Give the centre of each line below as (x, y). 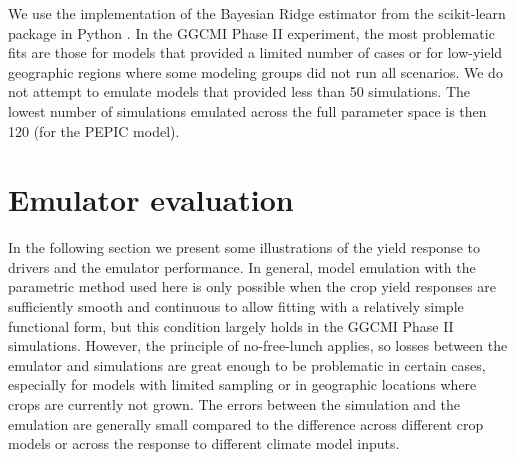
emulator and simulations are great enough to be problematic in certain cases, (247, 364)
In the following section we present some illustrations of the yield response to (244, 247)
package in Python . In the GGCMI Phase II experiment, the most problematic (251, 32)
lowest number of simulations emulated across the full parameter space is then (247, 110)
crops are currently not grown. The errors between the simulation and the (234, 404)
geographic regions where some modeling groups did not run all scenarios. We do (255, 71)
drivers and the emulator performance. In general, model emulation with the (242, 266)
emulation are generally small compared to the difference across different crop (246, 423)
